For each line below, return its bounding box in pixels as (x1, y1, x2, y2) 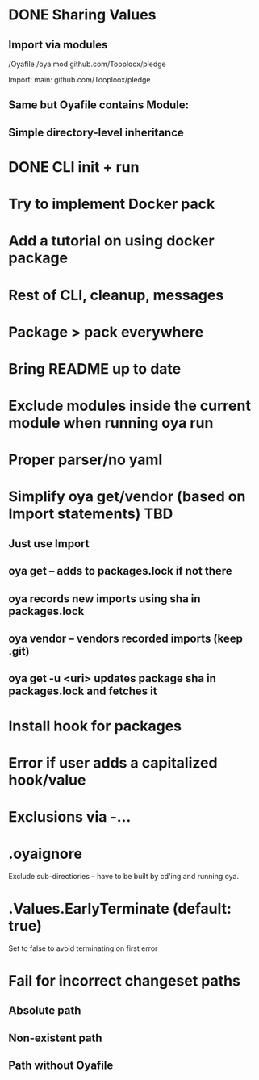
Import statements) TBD (8, 504, 173, 523)
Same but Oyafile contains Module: (8, 98, 190, 112)
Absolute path (8, 1003, 81, 1018)
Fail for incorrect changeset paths (8, 972, 240, 990)
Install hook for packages (8, 717, 182, 735)
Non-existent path (8, 1031, 102, 1044)
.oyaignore (8, 845, 83, 863)
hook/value (8, 771, 86, 789)
